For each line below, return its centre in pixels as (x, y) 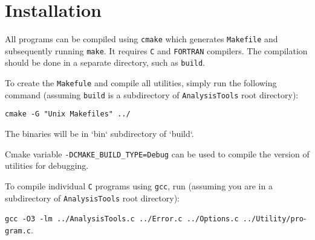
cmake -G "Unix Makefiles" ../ (68, 114)
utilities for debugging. (47, 166)
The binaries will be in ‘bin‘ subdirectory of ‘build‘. (99, 134)
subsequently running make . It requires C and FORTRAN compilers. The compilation (156, 50)
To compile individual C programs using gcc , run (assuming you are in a (139, 185)
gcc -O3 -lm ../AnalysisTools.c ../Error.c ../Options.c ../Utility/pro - (156, 218)
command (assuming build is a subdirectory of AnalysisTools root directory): (152, 94)
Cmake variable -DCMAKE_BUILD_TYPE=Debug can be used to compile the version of (157, 153)
